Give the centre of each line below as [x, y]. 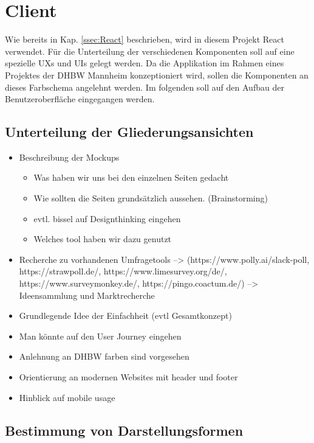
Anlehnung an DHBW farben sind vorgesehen [104, 356]
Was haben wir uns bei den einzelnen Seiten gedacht [131, 177]
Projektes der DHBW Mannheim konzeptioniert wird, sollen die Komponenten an [157, 75]
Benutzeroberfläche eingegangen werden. [80, 99]
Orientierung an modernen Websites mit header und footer [128, 377]
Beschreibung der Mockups [69, 157]
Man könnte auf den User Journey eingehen [100, 336]
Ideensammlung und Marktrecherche [87, 295]
